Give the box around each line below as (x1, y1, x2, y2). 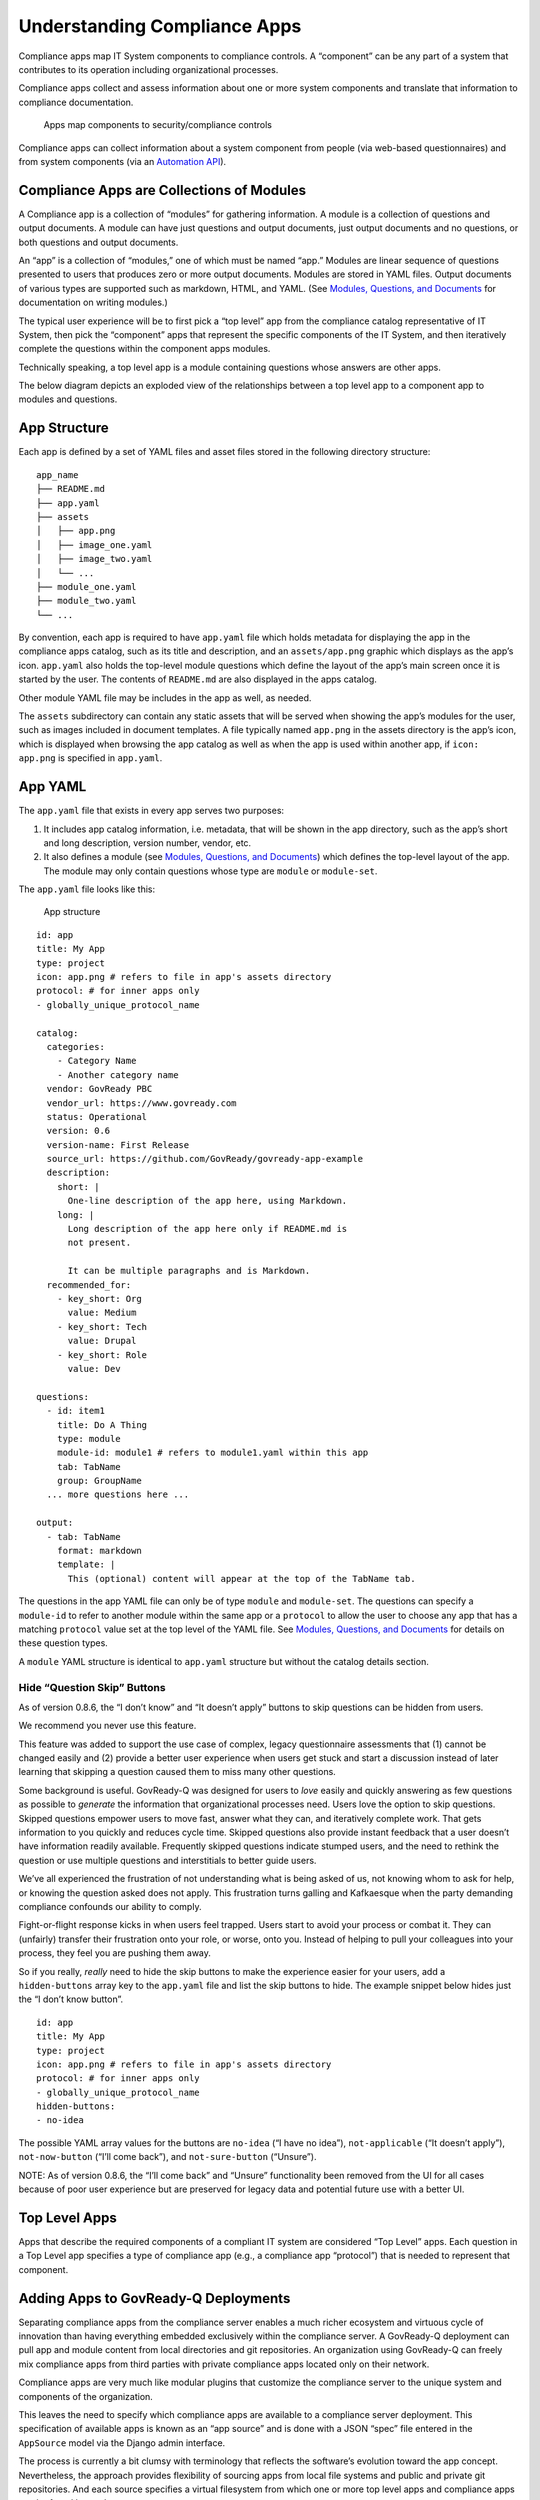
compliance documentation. (18, 96, 134, 108)
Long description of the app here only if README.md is (67, 1223, 348, 1235)
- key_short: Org (56, 1293, 142, 1304)
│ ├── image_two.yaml (36, 553, 153, 565)
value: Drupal (67, 1335, 137, 1347)
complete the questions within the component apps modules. (18, 343, 271, 355)
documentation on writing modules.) (18, 296, 169, 309)
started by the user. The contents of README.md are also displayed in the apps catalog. (18, 673, 377, 685)
